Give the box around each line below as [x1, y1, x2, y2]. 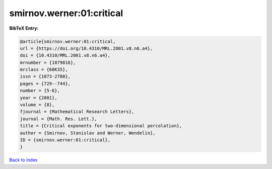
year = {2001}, [20, 95, 57, 101]
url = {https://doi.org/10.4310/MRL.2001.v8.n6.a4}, [20, 45, 153, 51]
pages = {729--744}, [20, 80, 71, 87]
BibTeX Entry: [9, 25, 39, 31]
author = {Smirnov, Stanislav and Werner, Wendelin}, [20, 130, 156, 136]
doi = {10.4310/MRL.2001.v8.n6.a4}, [20, 53, 111, 58]
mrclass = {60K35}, [20, 67, 68, 72]
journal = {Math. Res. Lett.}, [20, 116, 98, 122]
